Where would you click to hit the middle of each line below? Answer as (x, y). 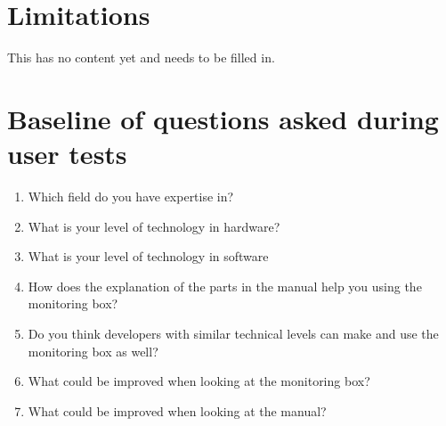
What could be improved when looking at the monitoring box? (199, 381)
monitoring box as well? (93, 351)
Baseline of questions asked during (223, 118)
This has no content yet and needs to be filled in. (141, 57)
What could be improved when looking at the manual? (177, 410)
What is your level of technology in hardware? (154, 226)
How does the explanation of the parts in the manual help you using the (225, 286)
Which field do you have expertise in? (131, 197)
